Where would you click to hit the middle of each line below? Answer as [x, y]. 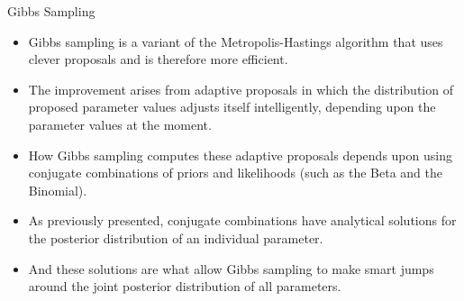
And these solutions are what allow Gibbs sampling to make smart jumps [231, 268]
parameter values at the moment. [120, 124]
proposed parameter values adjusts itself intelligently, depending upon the [232, 107]
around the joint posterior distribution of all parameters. [185, 286]
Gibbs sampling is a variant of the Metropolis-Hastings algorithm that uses [236, 41]
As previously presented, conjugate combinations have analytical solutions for [242, 220]
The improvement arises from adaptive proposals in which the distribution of [241, 89]
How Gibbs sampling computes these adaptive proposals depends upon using [240, 155]
